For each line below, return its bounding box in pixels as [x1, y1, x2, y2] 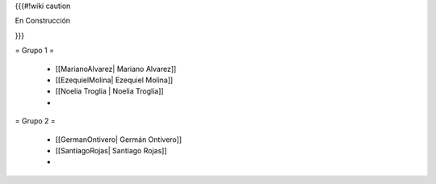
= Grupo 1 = [15, 45, 54, 56]
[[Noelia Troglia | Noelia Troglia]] [55, 86, 165, 96]
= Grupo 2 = [15, 116, 56, 126]
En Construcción [15, 16, 71, 26]
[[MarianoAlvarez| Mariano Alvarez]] [55, 64, 177, 73]
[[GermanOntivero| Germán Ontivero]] [55, 134, 182, 144]
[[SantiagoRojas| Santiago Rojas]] [55, 145, 167, 155]
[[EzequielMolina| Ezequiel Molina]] [55, 75, 174, 85]
